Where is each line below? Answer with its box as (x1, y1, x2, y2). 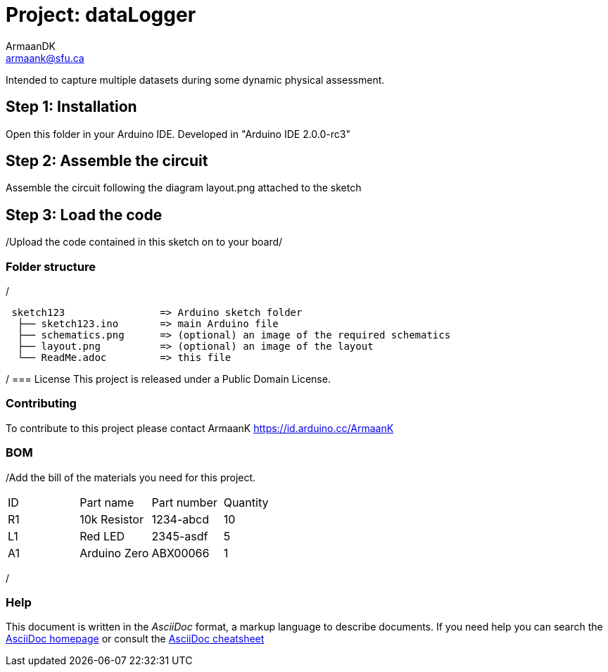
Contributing (6, 396, 77, 411)
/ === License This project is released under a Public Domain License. (6, 373, 331, 386)
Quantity (223, 495, 269, 509)
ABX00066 (151, 545, 210, 560)
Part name (80, 495, 134, 509)
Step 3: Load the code (6, 205, 163, 224)
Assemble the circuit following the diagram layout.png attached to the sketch (6, 182, 362, 194)
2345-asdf (151, 528, 208, 543)
